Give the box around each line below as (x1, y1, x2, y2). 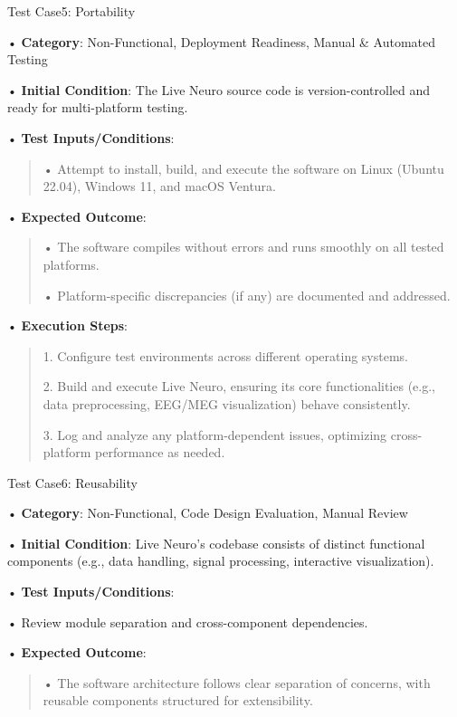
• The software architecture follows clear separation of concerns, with (43, 673, 431, 692)
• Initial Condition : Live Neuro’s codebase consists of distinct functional (7, 533, 425, 552)
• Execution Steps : (7, 316, 128, 335)
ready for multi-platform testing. (7, 98, 188, 117)
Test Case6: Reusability (7, 473, 138, 492)
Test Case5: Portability (7, 2, 136, 20)
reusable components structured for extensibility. (43, 691, 313, 710)
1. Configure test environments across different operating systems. (43, 346, 408, 365)
